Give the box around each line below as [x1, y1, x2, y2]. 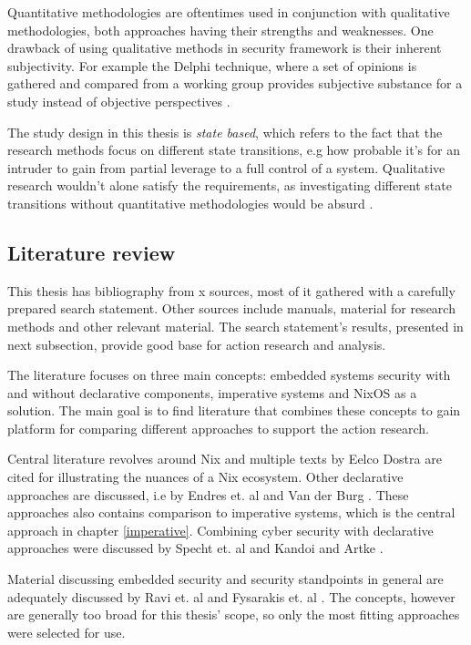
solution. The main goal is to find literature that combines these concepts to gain [7, 401, 461, 420]
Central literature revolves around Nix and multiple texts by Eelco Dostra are [7, 449, 442, 468]
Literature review [7, 238, 176, 266]
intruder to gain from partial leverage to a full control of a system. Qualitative [7, 158, 445, 177]
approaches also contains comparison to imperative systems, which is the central [7, 503, 456, 522]
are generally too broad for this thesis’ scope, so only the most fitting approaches [7, 605, 460, 624]
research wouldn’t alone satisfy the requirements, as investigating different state [7, 176, 452, 195]
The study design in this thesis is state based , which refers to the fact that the [7, 122, 443, 141]
